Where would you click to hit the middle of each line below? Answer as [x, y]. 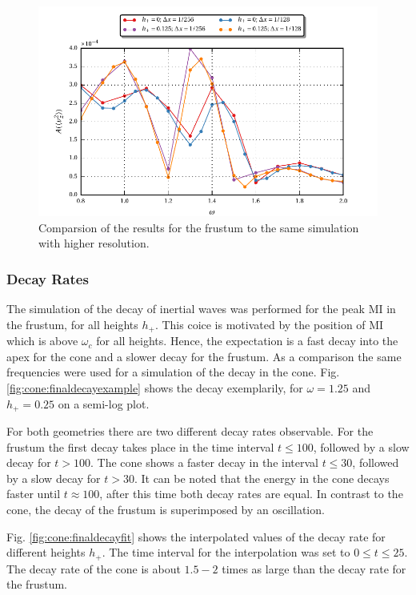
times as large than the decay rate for [314, 568]
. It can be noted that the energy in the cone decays [262, 478]
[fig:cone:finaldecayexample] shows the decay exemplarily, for [155, 387]
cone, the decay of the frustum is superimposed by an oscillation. [166, 509]
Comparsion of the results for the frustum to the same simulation [199, 227]
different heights [46, 552]
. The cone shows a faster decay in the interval [204, 462]
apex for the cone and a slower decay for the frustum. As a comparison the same [204, 356]
